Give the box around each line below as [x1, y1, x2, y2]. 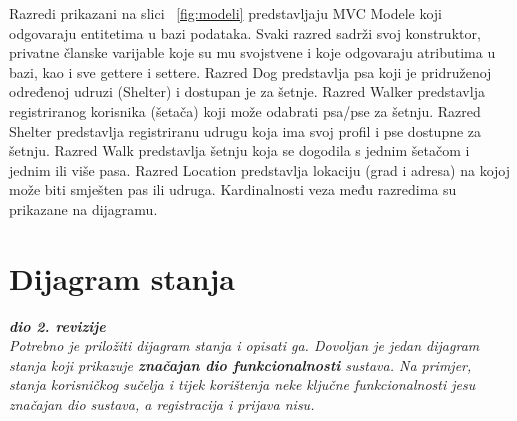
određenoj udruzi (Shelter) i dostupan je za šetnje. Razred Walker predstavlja [9, 81, 485, 102]
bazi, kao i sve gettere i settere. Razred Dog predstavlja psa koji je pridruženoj [9, 61, 492, 82]
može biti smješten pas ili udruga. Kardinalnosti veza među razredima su [9, 179, 457, 200]
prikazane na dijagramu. [9, 198, 158, 219]
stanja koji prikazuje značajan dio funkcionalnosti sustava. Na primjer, [9, 354, 472, 375]
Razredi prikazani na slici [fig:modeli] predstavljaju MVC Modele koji [9, 3, 442, 23]
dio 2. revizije [9, 315, 106, 336]
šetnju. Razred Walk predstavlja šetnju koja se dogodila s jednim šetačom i [9, 140, 470, 161]
